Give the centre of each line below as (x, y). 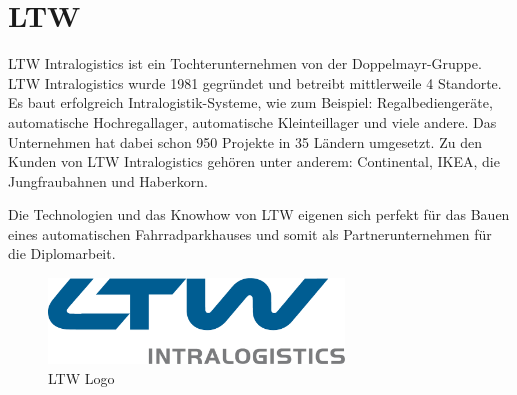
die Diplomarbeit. (62, 253)
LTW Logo (81, 377)
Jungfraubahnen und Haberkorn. (108, 180)
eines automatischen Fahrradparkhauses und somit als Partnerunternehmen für (250, 233)
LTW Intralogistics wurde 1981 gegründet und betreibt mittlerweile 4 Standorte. (255, 82)
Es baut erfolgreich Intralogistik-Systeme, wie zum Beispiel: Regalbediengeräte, (250, 102)
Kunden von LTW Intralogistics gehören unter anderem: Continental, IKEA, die (254, 161)
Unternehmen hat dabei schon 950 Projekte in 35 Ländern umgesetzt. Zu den (245, 141)
